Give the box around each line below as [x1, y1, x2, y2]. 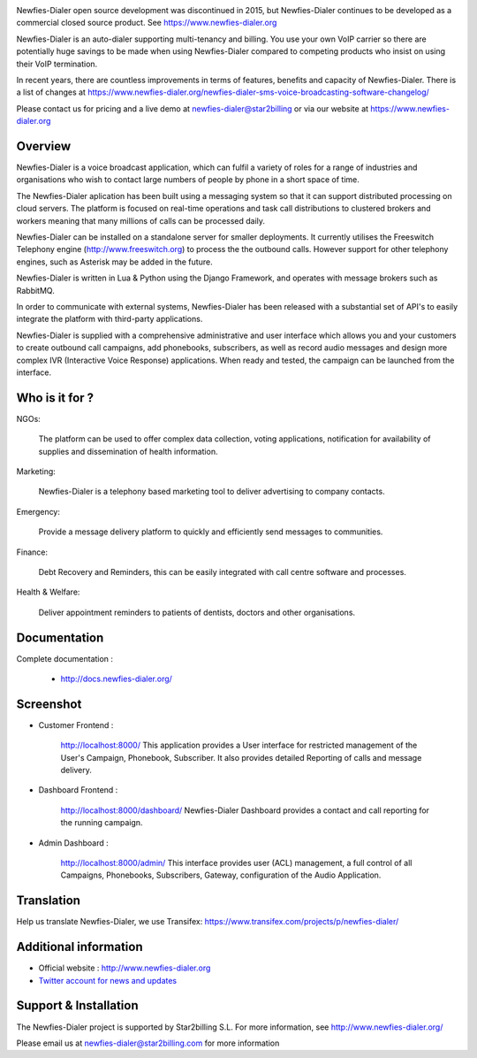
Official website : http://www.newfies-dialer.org [38, 962, 211, 973]
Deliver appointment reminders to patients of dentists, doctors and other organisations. [38, 607, 356, 617]
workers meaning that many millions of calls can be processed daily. [16, 215, 265, 226]
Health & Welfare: [16, 586, 80, 597]
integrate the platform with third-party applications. [16, 314, 203, 325]
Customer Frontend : [38, 719, 114, 730]
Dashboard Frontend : [38, 785, 118, 795]
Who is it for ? [16, 390, 95, 405]
